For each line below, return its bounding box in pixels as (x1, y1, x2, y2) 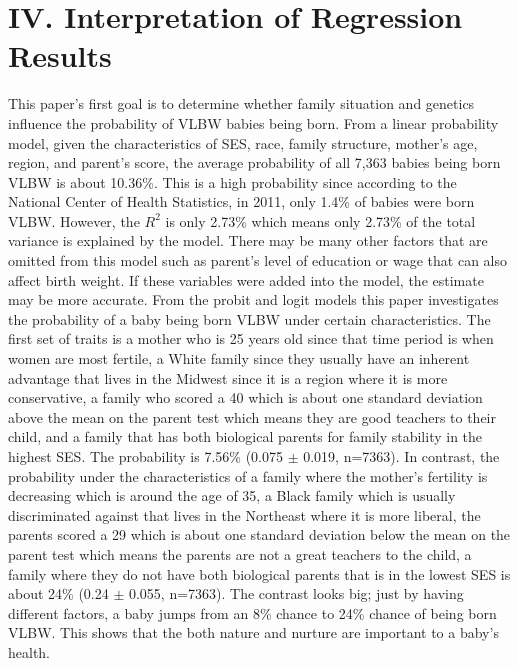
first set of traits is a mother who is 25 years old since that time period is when (8, 328, 494, 349)
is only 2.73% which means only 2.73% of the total (165, 210, 476, 231)
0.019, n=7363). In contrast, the (303, 446, 500, 466)
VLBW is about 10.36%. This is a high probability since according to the (8, 171, 457, 192)
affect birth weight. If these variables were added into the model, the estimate (8, 269, 484, 290)
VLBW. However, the (8, 210, 140, 231)
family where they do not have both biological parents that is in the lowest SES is (8, 563, 511, 584)
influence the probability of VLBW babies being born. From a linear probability (8, 112, 499, 133)
